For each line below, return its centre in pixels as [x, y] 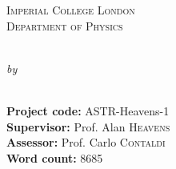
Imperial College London [71, 10]
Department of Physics [65, 25]
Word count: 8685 [55, 157]
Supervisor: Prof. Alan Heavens [88, 126]
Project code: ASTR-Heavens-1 [88, 110]
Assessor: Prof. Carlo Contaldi [86, 142]
